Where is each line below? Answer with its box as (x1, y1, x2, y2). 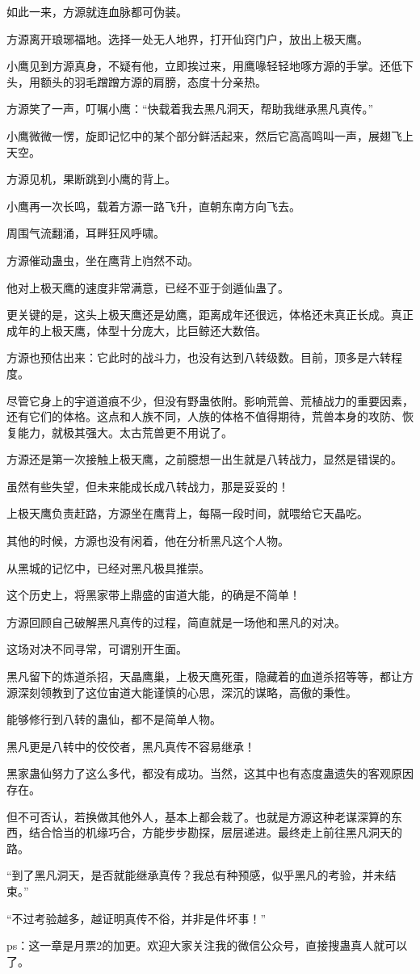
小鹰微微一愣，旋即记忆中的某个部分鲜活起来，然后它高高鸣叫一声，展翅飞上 (6, 127, 414, 144)
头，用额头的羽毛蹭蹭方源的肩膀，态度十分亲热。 (6, 73, 267, 90)
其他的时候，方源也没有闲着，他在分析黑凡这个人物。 (6, 532, 289, 549)
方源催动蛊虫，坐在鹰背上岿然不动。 (6, 251, 199, 268)
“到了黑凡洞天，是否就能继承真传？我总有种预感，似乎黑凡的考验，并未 (6, 867, 385, 884)
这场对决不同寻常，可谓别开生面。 (6, 640, 187, 657)
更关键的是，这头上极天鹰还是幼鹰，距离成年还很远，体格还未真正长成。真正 (6, 306, 414, 323)
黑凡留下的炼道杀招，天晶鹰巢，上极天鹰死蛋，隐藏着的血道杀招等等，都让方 (6, 668, 414, 685)
